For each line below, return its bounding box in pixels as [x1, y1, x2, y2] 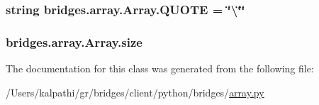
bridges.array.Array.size [6, 33, 142, 50]
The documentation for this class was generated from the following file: [6, 61, 314, 76]
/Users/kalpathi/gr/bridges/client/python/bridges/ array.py [6, 84, 264, 99]
